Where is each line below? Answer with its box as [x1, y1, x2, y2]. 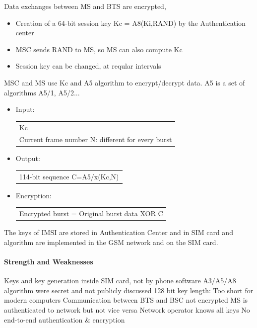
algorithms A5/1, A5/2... [4, 87, 80, 97]
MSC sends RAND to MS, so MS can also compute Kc [15, 44, 183, 54]
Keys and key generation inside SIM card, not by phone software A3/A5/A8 [4, 275, 236, 286]
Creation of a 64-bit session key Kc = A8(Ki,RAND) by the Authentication [15, 17, 246, 28]
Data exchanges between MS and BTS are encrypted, [4, 1, 166, 11]
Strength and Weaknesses [4, 256, 93, 267]
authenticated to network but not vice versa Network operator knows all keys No [4, 305, 250, 315]
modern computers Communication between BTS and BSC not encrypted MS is [4, 295, 248, 305]
